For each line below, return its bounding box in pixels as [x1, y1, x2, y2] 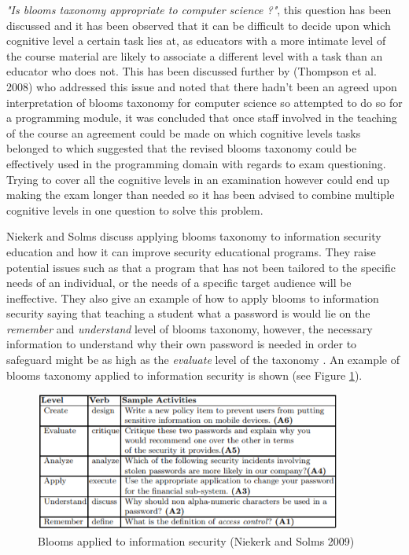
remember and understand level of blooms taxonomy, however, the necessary [6, 320, 373, 336]
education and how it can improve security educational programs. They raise [6, 243, 376, 259]
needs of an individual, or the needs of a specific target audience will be [6, 274, 352, 291]
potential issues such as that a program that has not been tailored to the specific [6, 259, 396, 275]
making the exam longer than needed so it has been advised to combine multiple [6, 186, 395, 203]
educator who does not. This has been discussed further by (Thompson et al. [6, 63, 377, 79]
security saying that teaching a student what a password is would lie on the [6, 305, 370, 322]
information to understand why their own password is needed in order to [6, 336, 357, 352]
